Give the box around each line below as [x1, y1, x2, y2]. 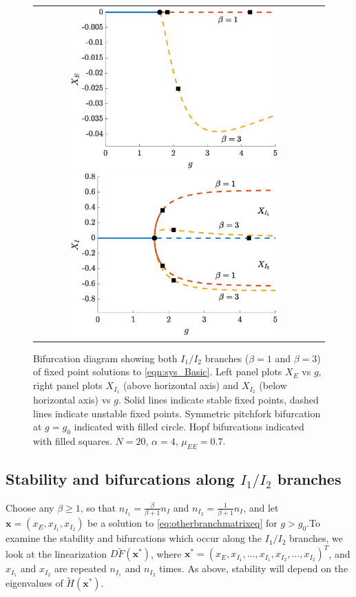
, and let [243, 500, 279, 514]
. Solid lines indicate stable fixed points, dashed [118, 392, 319, 406]
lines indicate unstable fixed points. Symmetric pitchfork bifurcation [33, 406, 321, 420]
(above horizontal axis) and [123, 378, 239, 392]
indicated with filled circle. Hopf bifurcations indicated [74, 419, 304, 434]
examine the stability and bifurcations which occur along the [6, 531, 262, 545]
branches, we [289, 531, 343, 545]
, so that [80, 500, 116, 514]
